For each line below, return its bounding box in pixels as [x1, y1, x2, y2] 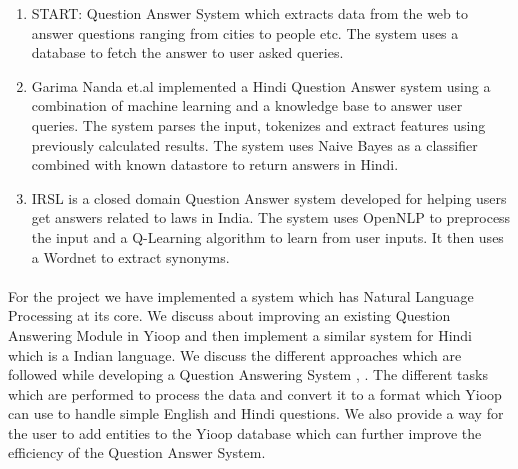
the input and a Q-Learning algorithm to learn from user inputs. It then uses [31, 226, 504, 247]
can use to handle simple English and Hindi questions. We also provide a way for [8, 403, 504, 424]
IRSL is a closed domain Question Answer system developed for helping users [31, 187, 507, 208]
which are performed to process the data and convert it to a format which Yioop [8, 383, 502, 404]
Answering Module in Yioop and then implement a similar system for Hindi [8, 324, 473, 345]
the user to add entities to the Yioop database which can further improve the [8, 422, 482, 443]
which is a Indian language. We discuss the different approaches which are [8, 344, 462, 365]
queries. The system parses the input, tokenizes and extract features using [31, 114, 486, 135]
